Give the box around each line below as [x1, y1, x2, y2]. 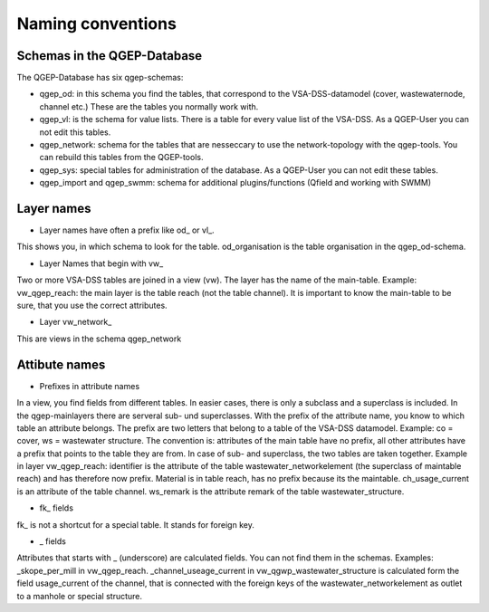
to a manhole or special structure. [16, 590, 143, 601]
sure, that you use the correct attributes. [16, 300, 168, 311]
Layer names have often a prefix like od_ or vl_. [39, 225, 215, 235]
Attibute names [16, 357, 106, 372]
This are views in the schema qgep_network [16, 333, 182, 344]
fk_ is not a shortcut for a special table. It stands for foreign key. [16, 519, 255, 530]
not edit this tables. [39, 127, 111, 138]
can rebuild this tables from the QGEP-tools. [39, 152, 204, 163]
